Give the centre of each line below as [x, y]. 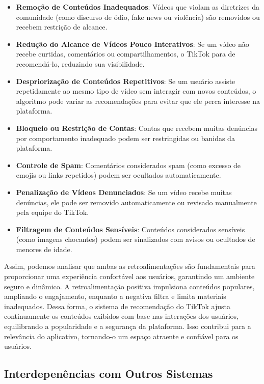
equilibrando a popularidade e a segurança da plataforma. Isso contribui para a [128, 326]
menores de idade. [44, 249]
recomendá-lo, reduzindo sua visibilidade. [80, 63]
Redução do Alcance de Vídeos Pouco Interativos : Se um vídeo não [133, 44]
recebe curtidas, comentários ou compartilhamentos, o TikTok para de [126, 54]
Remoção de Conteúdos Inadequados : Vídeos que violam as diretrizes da [138, 7]
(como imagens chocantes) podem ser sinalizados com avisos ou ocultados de [136, 239]
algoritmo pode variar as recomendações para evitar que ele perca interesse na [138, 101]
